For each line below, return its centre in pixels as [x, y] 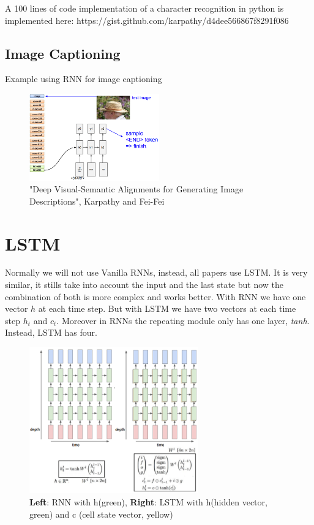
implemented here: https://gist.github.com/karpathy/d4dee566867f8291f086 [147, 20]
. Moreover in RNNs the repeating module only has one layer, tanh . [183, 320]
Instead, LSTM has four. [51, 332]
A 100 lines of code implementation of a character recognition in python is [144, 8]
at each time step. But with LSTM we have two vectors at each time [167, 308]
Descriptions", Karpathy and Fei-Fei [97, 201]
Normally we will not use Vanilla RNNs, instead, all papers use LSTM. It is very [156, 272]
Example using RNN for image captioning [84, 79]
